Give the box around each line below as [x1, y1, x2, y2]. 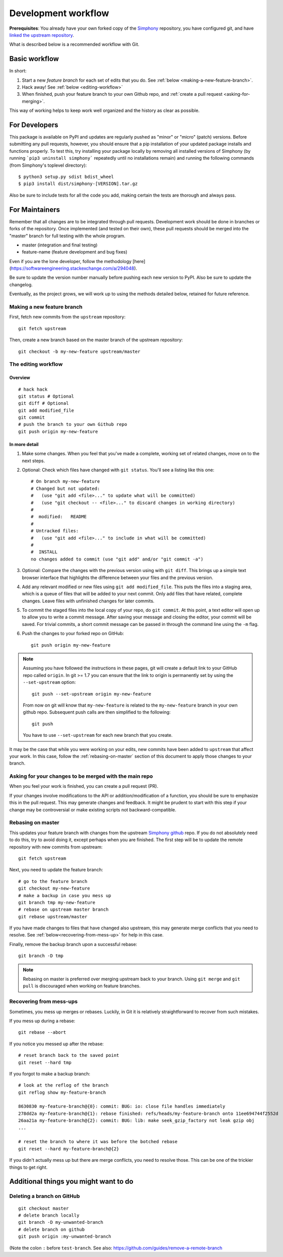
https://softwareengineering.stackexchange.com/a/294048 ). [11, 265, 137, 272]
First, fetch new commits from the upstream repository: [9, 314, 126, 320]
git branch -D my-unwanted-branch [18, 1220, 103, 1225]
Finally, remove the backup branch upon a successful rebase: [9, 941, 137, 947]
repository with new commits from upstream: [9, 844, 103, 850]
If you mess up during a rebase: [9, 1018, 76, 1024]
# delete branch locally [18, 1212, 80, 1218]
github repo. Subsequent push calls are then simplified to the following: [23, 709, 171, 715]
